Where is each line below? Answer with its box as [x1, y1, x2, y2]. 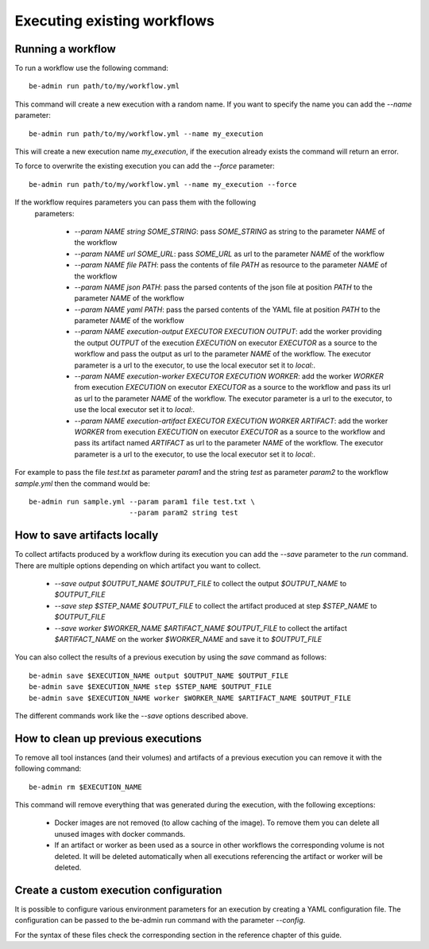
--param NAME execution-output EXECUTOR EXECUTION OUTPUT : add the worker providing [74, 327, 382, 336]
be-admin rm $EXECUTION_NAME [29, 782, 142, 791]
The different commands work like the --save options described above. [14, 710, 249, 720]
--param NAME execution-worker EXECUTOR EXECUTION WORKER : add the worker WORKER [74, 371, 385, 381]
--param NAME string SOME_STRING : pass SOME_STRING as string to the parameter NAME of [74, 227, 385, 236]
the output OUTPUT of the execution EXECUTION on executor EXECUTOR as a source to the [74, 338, 377, 348]
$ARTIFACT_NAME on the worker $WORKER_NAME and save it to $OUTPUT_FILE [54, 634, 322, 644]
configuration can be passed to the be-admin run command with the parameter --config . [14, 916, 306, 925]
